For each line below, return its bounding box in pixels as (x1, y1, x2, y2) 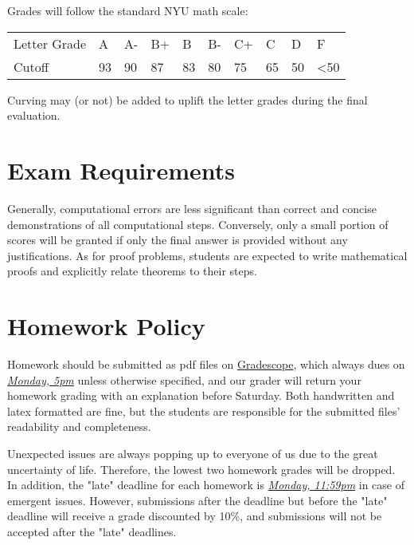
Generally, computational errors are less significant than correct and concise (7, 199, 377, 216)
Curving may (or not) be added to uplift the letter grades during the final (7, 91, 368, 108)
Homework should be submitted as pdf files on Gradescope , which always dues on (7, 356, 405, 372)
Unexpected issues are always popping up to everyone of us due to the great (7, 444, 378, 461)
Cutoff (14, 57, 49, 76)
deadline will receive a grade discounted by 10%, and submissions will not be (7, 507, 382, 524)
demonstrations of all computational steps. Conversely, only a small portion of (7, 215, 389, 232)
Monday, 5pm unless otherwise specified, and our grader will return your (7, 371, 361, 388)
